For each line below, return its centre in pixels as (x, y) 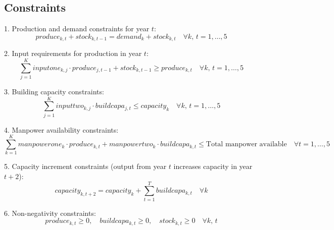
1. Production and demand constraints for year (77, 28)
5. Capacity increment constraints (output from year (85, 166)
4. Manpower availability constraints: (61, 129)
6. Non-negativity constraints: (50, 213)
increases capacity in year (213, 166)
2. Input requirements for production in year (73, 53)
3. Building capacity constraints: (54, 91)
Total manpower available (246, 145)
